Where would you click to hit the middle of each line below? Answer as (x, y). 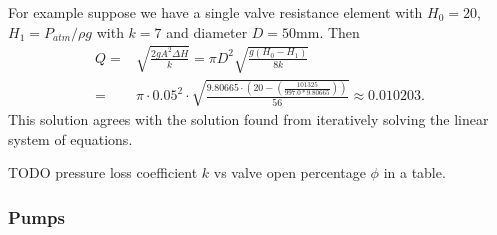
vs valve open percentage (289, 172)
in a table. (414, 172)
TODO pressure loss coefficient (103, 172)
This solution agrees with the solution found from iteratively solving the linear (248, 118)
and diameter (207, 31)
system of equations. (70, 138)
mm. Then (328, 31)
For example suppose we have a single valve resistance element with (215, 12)
